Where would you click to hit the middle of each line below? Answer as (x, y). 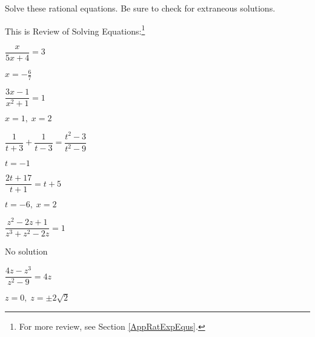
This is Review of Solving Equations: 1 (75, 30)
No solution (26, 251)
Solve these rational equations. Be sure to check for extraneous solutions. (140, 8)
